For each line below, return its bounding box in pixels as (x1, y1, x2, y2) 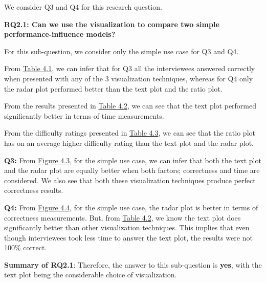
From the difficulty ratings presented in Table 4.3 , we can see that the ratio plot (4, 127, 255, 138)
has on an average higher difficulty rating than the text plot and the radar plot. (4, 137, 254, 148)
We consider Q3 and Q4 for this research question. (4, 2, 162, 12)
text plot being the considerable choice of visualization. (4, 269, 177, 280)
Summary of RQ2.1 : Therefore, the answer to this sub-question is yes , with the (4, 259, 262, 270)
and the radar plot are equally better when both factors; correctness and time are (4, 165, 260, 176)
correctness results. (4, 185, 63, 195)
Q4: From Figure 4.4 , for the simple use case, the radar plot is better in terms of (4, 202, 258, 212)
